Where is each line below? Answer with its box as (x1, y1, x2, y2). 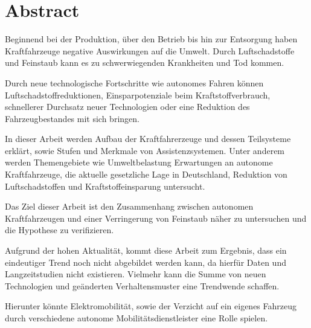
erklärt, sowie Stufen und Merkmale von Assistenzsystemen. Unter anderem (5, 144, 285, 156)
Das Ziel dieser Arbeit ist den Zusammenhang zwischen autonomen (5, 200, 254, 213)
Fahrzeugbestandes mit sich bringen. (5, 112, 139, 124)
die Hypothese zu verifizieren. (5, 223, 114, 236)
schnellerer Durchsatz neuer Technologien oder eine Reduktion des (5, 100, 250, 113)
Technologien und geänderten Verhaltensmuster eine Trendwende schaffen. (5, 279, 280, 292)
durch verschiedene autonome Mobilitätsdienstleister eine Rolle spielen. (5, 312, 268, 324)
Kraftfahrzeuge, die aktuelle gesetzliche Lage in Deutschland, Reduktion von (5, 168, 287, 181)
